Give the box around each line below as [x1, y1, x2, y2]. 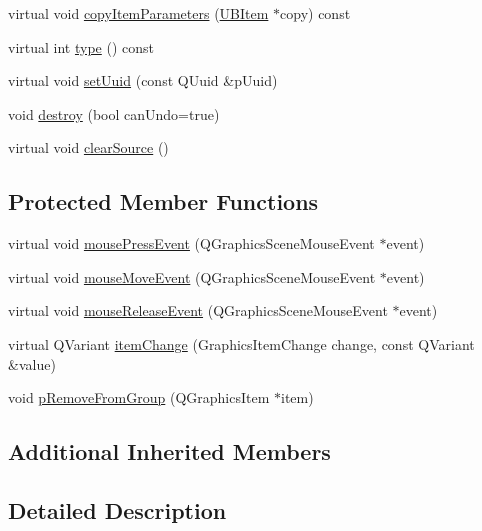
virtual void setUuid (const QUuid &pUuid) [8, 70, 278, 91]
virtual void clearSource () [8, 137, 169, 158]
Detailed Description [8, 494, 227, 525]
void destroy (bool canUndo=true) [8, 103, 220, 124]
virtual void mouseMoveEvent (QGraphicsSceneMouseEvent [8, 266, 376, 287]
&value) [8, 353, 56, 374]
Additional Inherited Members [8, 436, 331, 467]
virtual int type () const [8, 36, 154, 57]
